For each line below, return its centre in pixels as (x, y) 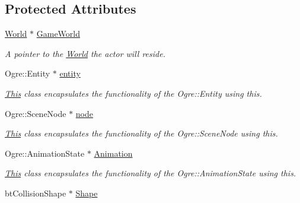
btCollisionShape (36, 193)
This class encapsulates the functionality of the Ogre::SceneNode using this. (141, 133)
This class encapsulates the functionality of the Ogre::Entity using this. (133, 93)
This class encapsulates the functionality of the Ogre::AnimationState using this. (151, 173)
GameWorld (58, 34)
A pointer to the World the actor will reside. (85, 53)
